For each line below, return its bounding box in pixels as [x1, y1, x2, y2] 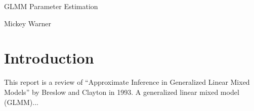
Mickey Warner [4, 18, 52, 28]
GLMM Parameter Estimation [4, 1, 98, 11]
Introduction [4, 47, 94, 68]
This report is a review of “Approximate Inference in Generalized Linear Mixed [4, 77, 250, 87]
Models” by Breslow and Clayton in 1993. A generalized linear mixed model [4, 86, 239, 97]
